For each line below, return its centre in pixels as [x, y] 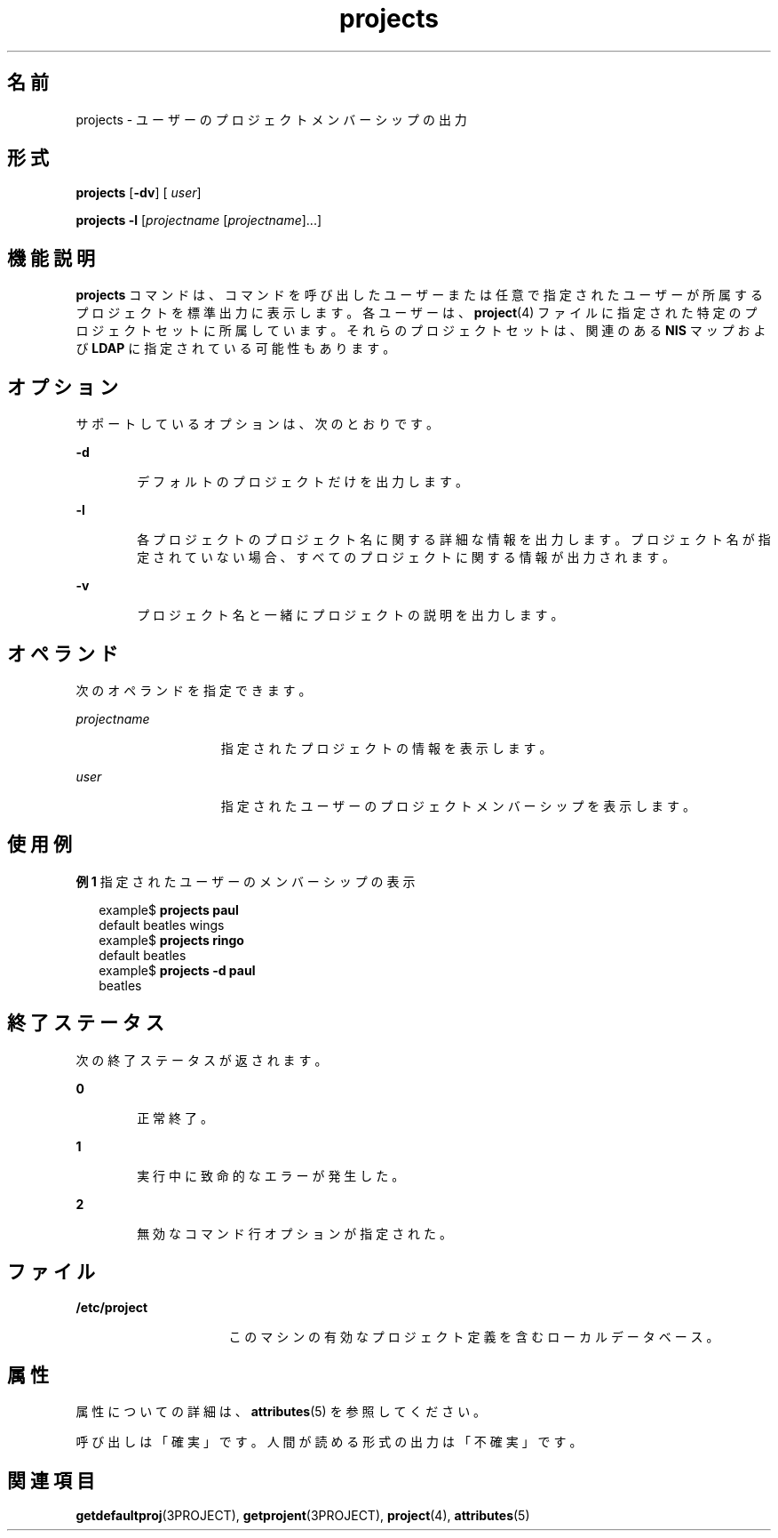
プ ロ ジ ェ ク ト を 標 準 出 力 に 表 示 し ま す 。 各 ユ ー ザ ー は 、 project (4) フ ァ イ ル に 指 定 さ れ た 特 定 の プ [417, 313]
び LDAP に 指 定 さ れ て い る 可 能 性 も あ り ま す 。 [236, 348]
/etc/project [112, 1307]
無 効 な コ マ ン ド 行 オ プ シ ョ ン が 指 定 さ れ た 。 [294, 1233]
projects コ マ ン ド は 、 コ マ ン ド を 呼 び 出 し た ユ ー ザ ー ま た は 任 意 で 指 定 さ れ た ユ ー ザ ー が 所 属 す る [419, 295]
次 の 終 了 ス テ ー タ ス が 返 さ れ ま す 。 [202, 1060]
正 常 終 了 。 [175, 1117]
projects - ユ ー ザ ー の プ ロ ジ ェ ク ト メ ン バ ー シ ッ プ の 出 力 [271, 119]
